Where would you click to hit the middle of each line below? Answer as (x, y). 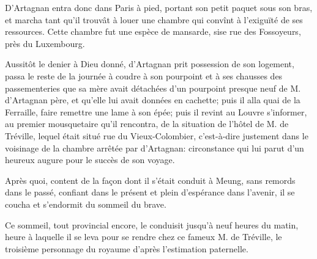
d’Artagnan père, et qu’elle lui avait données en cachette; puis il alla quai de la (153, 100)
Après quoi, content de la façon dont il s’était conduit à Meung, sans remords (150, 180)
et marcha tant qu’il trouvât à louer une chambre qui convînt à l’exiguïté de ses (154, 19)
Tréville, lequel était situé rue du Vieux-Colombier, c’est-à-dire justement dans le (157, 135)
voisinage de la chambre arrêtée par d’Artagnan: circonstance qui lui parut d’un (155, 148)
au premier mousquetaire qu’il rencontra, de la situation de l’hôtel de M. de (147, 124)
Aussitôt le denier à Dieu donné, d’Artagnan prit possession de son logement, (150, 64)
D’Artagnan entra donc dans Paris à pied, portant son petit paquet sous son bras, (159, 7)
